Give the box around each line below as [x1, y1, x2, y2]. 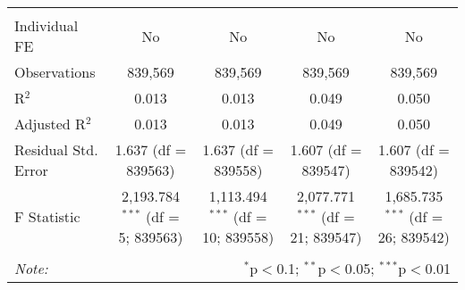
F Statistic [14, 206, 80, 227]
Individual [14, 15, 79, 36]
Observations [14, 62, 96, 82]
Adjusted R [14, 113, 86, 134]
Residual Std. [14, 139, 98, 160]
